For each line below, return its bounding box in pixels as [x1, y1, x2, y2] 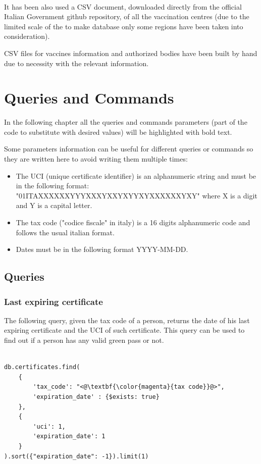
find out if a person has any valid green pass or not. [4, 335, 164, 345]
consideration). [4, 31, 50, 41]
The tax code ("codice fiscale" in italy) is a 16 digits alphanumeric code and [16, 217, 250, 228]
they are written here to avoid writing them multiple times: [4, 153, 188, 164]
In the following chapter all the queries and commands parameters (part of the [4, 117, 247, 127]
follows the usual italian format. [16, 227, 115, 237]
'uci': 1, [33, 423, 66, 430]
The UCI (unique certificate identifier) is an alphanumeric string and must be [16, 170, 256, 181]
